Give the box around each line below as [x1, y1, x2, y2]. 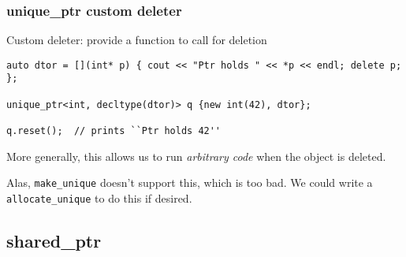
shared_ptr [6, 229, 102, 253]
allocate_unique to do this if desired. [6, 190, 192, 206]
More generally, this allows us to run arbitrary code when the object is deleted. [6, 147, 386, 164]
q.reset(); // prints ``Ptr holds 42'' [6, 125, 222, 137]
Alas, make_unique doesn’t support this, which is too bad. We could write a [6, 174, 373, 191]
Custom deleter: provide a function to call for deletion [6, 32, 267, 48]
